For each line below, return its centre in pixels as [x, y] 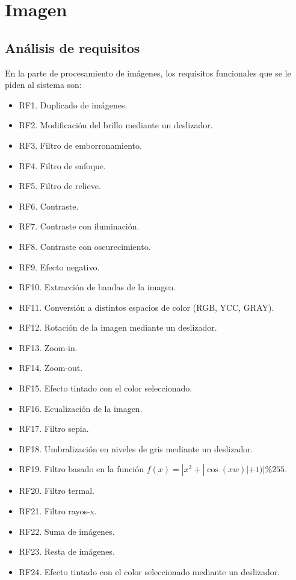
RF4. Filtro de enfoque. [62, 165]
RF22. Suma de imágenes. [67, 531]
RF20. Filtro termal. [57, 491]
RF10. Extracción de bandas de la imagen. [97, 287]
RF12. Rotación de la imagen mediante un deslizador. [118, 327]
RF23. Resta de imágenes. [67, 551]
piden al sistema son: [43, 85]
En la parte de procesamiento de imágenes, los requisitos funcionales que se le [148, 73]
